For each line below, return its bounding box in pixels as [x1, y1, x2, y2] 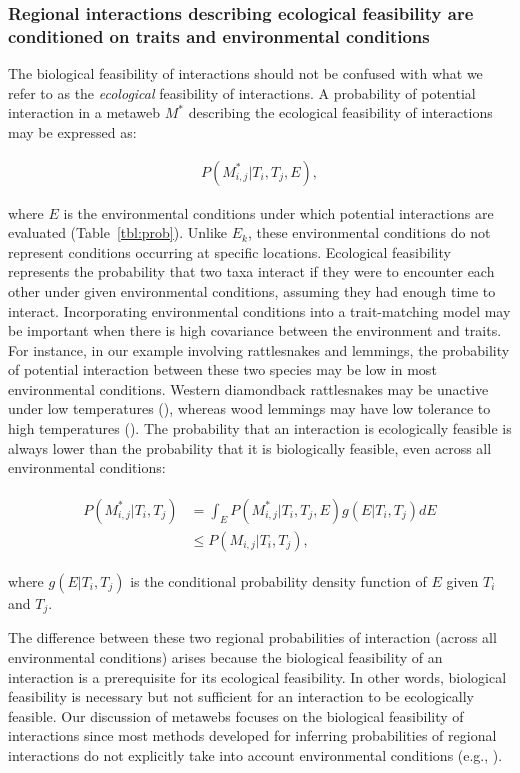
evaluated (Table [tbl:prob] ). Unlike [8, 222, 228, 243]
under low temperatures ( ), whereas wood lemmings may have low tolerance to [8, 398, 491, 419]
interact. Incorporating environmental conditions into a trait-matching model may [8, 300, 511, 321]
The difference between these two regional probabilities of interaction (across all [8, 627, 497, 648]
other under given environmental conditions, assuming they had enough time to [8, 280, 496, 301]
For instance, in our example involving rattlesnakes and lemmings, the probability [8, 339, 510, 360]
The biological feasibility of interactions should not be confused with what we [8, 63, 483, 84]
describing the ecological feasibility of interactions [188, 102, 493, 123]
